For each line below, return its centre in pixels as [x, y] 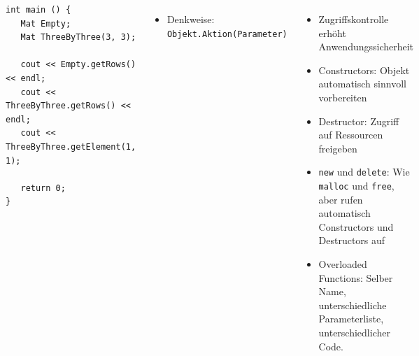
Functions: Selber [356, 277]
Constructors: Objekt [364, 70]
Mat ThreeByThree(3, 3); [78, 37]
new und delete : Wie [364, 172]
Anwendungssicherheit [366, 47]
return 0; [43, 188]
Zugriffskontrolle [354, 19]
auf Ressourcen [351, 135]
